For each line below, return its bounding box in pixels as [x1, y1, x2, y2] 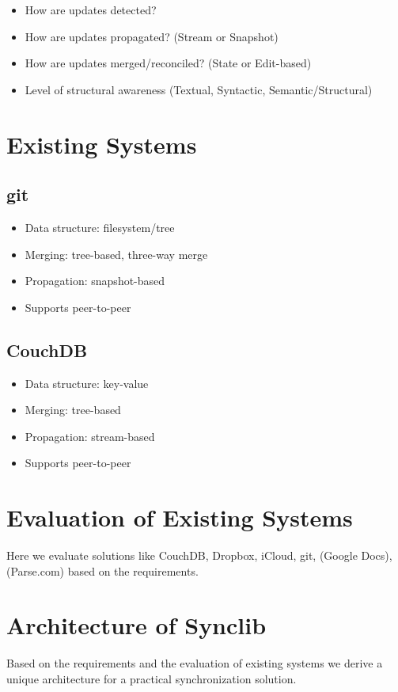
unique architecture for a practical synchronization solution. [6, 670, 297, 686]
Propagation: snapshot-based [25, 272, 165, 289]
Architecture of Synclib [6, 609, 267, 641]
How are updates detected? [25, 2, 157, 17]
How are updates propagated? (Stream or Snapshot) [25, 28, 279, 44]
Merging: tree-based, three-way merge [25, 245, 208, 262]
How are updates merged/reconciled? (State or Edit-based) [25, 55, 312, 71]
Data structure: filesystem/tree [25, 219, 175, 235]
